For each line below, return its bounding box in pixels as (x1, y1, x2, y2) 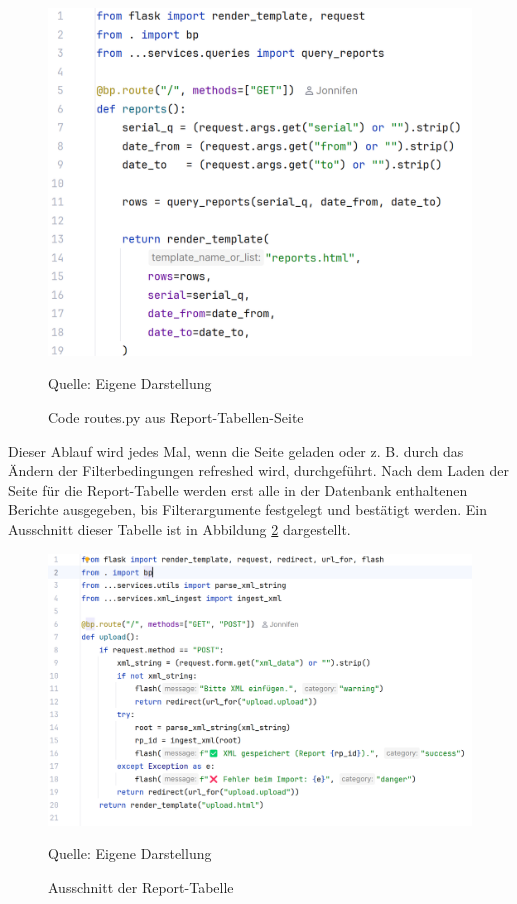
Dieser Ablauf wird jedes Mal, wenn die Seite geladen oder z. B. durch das (8, 440, 464, 461)
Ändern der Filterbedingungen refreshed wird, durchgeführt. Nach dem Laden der (8, 460, 510, 481)
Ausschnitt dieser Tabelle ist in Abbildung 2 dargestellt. (8, 518, 351, 539)
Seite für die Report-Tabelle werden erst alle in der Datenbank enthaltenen (8, 479, 468, 500)
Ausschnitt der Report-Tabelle (48, 876, 234, 897)
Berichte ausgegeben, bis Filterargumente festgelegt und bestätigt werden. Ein (8, 499, 487, 520)
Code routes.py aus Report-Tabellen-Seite (48, 407, 304, 427)
